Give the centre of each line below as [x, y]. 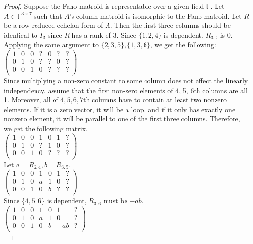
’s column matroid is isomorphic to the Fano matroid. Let [155, 15]
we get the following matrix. [46, 128]
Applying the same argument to [51, 45]
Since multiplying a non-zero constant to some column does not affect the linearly [126, 81]
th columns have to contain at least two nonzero [155, 100]
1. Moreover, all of [31, 100]
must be [115, 200]
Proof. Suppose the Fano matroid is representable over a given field [104, 6]
